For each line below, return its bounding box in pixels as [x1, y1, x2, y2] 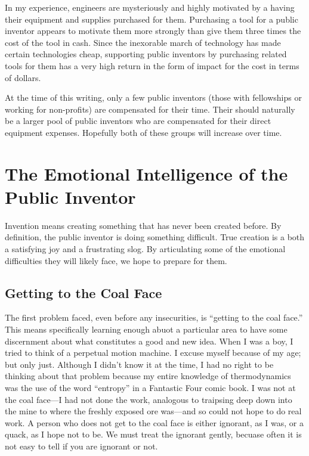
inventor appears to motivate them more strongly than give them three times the [5, 24, 301, 37]
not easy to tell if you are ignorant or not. [5, 439, 158, 452]
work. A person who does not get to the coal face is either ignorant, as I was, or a [5, 416, 304, 429]
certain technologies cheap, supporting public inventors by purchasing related [5, 48, 287, 60]
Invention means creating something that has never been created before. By [5, 219, 282, 231]
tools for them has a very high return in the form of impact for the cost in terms [5, 59, 299, 72]
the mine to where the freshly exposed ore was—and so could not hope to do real [5, 405, 302, 417]
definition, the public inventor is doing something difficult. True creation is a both [5, 231, 305, 243]
